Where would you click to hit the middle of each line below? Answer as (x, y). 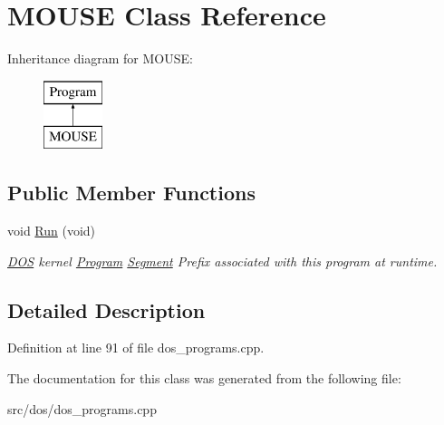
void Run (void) (52, 231)
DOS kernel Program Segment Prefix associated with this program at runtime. (222, 261)
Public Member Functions (131, 193)
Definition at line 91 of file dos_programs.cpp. (136, 348)
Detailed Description (106, 309)
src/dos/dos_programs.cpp (82, 408)
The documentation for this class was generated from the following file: (204, 378)
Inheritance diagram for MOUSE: (100, 58)
